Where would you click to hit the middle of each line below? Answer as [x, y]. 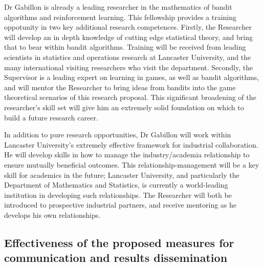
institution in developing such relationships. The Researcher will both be [118, 195]
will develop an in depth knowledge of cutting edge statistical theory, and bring [128, 37]
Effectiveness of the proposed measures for [119, 242]
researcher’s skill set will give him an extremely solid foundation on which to [124, 107]
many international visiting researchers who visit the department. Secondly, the [129, 67]
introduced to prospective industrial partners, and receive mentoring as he [120, 205]
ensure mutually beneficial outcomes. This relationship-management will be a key [132, 164]
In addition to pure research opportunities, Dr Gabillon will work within [118, 135]
